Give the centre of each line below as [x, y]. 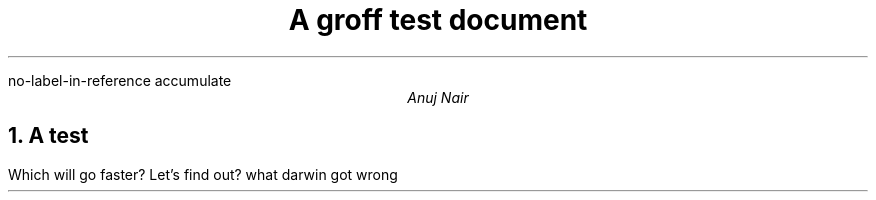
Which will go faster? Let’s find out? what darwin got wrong [203, 174]
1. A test [48, 136]
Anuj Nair [438, 97]
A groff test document [438, 20]
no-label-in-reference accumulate [120, 80]
